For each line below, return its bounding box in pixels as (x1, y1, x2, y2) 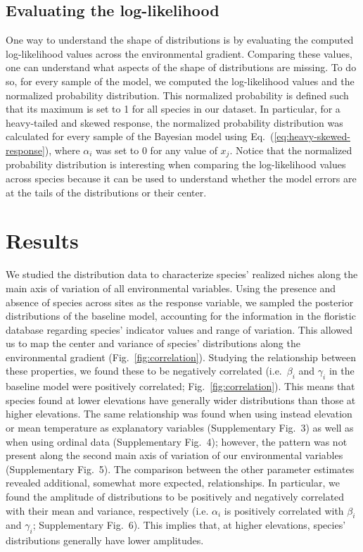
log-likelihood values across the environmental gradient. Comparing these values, (6, 46, 352, 61)
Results (6, 226, 79, 255)
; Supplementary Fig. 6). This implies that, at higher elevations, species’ (32, 517, 346, 532)
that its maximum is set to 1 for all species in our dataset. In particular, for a (6, 101, 340, 116)
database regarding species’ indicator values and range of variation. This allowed (6, 322, 352, 337)
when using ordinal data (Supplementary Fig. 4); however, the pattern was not (6, 434, 348, 448)
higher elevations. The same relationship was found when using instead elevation (6, 406, 352, 421)
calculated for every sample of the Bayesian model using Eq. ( (6, 129, 274, 144)
